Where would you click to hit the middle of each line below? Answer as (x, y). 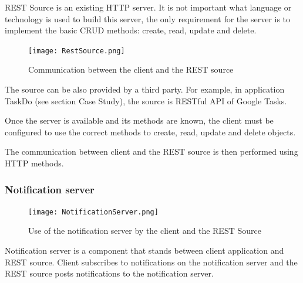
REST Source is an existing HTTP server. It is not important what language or (148, 7)
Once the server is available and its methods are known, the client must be (139, 120)
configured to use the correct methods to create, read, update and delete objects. (150, 132)
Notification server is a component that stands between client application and (144, 250)
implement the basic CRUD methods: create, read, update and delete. (131, 30)
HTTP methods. (34, 163)
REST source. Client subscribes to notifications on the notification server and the (151, 262)
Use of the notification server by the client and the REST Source (145, 231)
